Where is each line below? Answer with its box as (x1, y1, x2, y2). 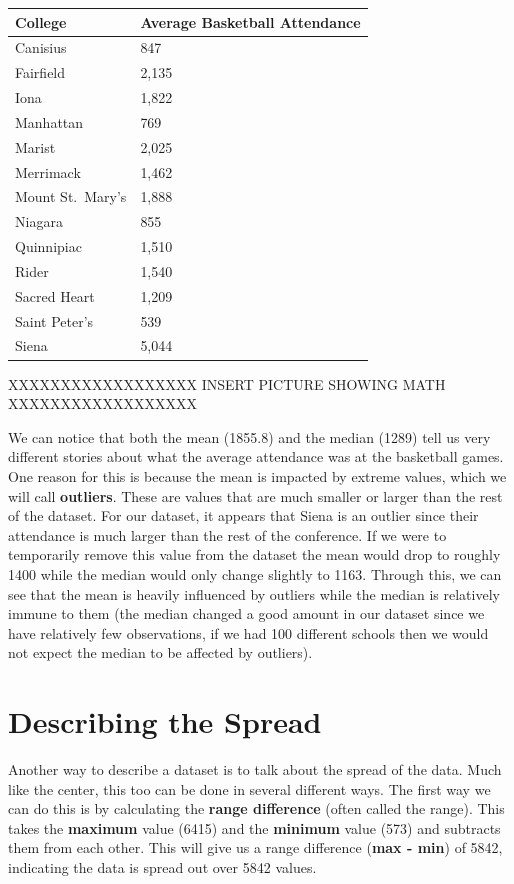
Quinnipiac (15, 236, 82, 257)
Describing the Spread (8, 701, 322, 742)
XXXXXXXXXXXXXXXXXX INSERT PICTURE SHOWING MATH (8, 373, 446, 394)
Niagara (15, 211, 63, 232)
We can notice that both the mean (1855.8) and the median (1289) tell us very (8, 426, 491, 447)
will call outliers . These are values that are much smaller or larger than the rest (8, 485, 503, 506)
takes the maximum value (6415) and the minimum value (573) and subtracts (8, 817, 501, 838)
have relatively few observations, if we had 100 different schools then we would (8, 622, 489, 643)
